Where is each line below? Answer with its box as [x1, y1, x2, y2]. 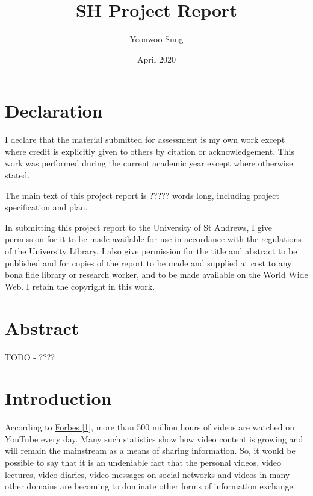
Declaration [5, 98, 103, 123]
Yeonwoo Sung [129, 33, 184, 45]
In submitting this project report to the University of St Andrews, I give [5, 221, 272, 233]
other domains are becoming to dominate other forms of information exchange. [5, 480, 296, 492]
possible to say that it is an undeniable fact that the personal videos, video [5, 456, 282, 468]
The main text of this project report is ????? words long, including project [5, 189, 279, 201]
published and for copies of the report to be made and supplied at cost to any [5, 256, 292, 269]
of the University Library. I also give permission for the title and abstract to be [5, 245, 297, 257]
